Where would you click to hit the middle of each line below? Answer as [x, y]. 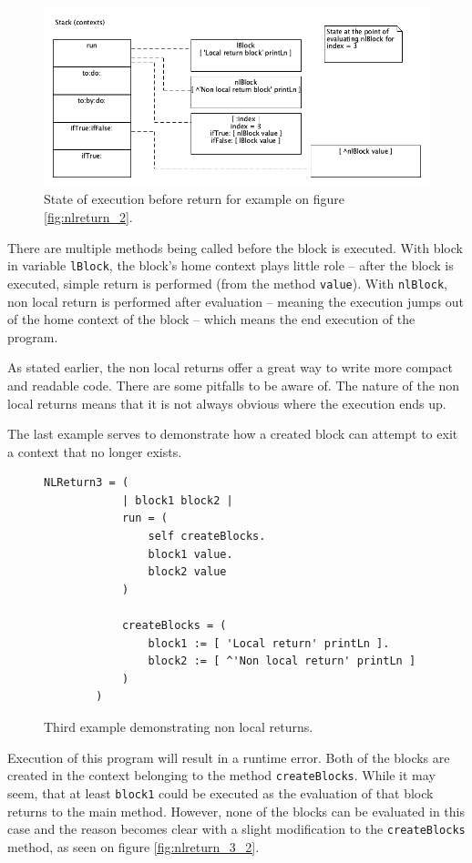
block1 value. [190, 554]
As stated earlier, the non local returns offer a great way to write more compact [230, 367]
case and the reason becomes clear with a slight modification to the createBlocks [236, 829]
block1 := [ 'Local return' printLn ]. [269, 643]
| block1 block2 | [177, 500]
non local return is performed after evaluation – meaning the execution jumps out [236, 301]
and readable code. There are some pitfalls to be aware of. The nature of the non [234, 385]
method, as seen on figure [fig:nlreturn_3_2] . [133, 846]
